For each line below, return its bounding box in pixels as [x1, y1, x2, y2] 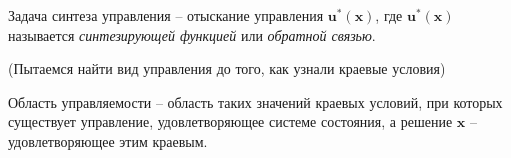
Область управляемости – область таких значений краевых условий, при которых [8, 91, 503, 112]
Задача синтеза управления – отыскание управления [8, 5, 324, 25]
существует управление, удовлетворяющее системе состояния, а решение [8, 111, 453, 132]
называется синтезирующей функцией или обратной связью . [8, 24, 376, 45]
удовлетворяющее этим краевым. [8, 130, 208, 151]
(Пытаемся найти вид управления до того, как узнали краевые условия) [8, 58, 446, 79]
